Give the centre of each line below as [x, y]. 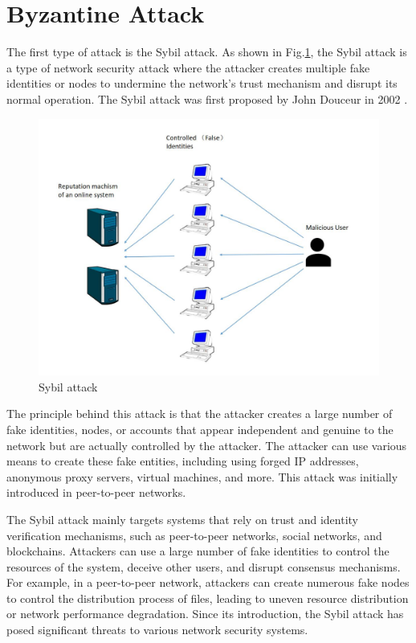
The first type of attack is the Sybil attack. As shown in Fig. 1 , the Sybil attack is [207, 52]
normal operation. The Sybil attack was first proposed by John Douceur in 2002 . [207, 98]
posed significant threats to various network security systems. [157, 630]
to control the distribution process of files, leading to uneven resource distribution [208, 598]
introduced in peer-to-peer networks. [96, 492]
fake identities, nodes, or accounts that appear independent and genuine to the [200, 429]
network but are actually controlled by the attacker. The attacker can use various [207, 445]
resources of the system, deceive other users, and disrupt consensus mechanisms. [204, 566]
